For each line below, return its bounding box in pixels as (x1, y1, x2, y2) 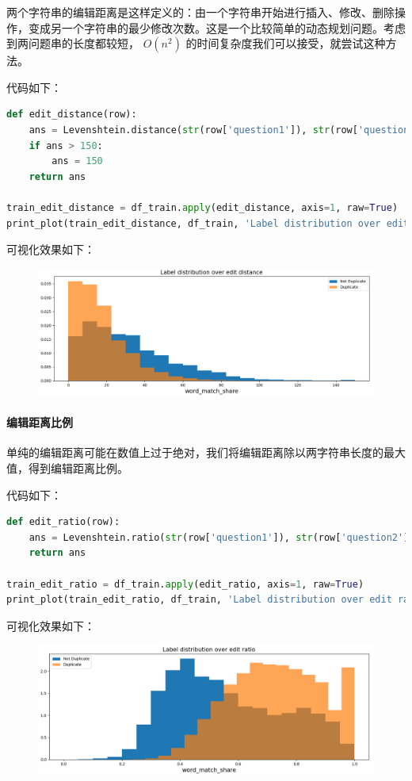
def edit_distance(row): (6, 109, 137, 121)
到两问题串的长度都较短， (6, 35, 139, 52)
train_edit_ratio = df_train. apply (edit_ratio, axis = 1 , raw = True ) (6, 578, 364, 590)
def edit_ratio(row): (6, 516, 120, 528)
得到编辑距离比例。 (28, 459, 128, 476)
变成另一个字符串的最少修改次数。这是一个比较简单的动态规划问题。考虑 (28, 19, 406, 36)
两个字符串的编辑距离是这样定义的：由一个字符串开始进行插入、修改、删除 (6, 4, 395, 20)
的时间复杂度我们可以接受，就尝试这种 (185, 35, 386, 52)
